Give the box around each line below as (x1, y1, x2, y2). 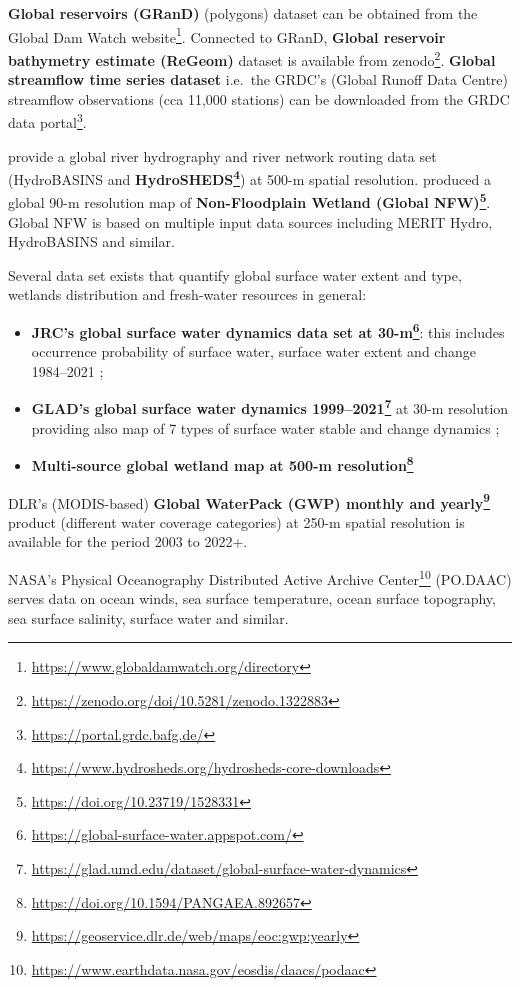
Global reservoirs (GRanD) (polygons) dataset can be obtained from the (8, 3, 478, 23)
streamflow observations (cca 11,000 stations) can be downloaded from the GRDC (8, 88, 510, 109)
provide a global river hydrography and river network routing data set (8, 145, 437, 166)
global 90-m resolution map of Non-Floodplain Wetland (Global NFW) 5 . (8, 189, 491, 213)
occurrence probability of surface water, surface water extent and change (31, 341, 476, 362)
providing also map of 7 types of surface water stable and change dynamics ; (31, 417, 500, 438)
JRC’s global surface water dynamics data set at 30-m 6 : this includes (31, 319, 505, 342)
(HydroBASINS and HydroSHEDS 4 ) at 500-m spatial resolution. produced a (8, 166, 491, 189)
